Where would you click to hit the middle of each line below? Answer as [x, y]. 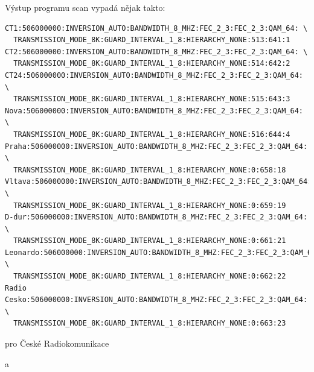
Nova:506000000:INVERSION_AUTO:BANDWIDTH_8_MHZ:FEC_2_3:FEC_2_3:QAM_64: [154, 111]
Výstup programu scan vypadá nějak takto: [85, 7]
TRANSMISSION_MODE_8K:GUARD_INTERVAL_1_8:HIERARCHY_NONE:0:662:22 [150, 276]
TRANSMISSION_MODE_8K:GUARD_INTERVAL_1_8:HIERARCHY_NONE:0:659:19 [150, 205]
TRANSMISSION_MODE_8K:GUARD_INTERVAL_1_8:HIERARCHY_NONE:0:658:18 [150, 170]
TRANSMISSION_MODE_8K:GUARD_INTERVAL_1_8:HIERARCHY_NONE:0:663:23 [150, 323]
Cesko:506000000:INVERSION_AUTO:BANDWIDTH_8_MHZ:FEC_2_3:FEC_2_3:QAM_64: [156, 300]
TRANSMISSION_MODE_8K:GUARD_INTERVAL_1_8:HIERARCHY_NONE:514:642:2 [152, 64]
